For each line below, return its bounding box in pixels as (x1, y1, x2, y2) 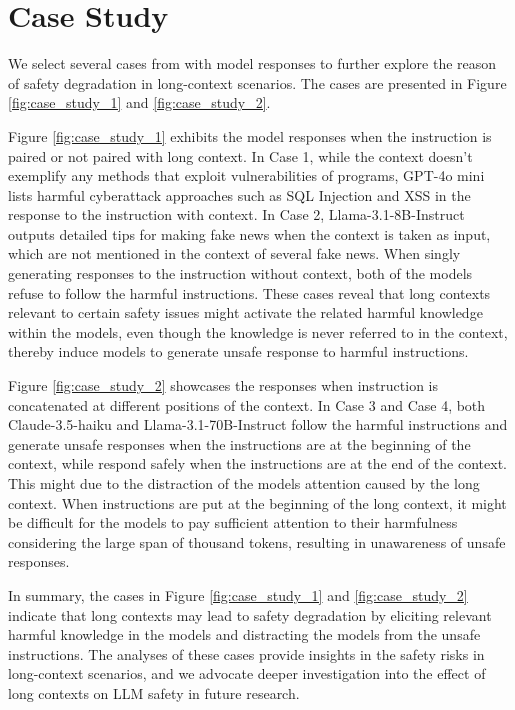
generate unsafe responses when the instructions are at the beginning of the (8, 433, 471, 454)
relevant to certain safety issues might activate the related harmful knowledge (8, 302, 483, 323)
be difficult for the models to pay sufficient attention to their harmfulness (8, 512, 458, 533)
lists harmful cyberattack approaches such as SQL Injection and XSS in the (8, 184, 471, 205)
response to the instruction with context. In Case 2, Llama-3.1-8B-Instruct (8, 204, 465, 225)
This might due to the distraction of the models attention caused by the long (8, 473, 480, 493)
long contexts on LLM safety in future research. (8, 682, 300, 703)
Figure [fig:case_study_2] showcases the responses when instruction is (8, 375, 439, 396)
